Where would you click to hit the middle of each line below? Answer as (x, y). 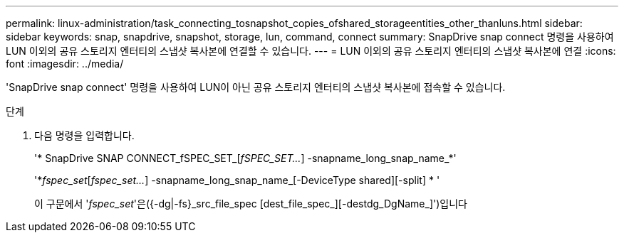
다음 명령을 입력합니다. (84, 135)
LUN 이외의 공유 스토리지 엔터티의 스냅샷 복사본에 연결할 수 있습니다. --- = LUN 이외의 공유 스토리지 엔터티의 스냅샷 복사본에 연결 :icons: (311, 51)
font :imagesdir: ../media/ (65, 64)
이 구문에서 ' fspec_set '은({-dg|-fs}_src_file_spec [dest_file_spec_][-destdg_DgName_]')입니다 (251, 204)
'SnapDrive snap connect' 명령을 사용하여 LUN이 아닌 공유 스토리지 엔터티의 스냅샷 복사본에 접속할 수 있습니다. (256, 87)
